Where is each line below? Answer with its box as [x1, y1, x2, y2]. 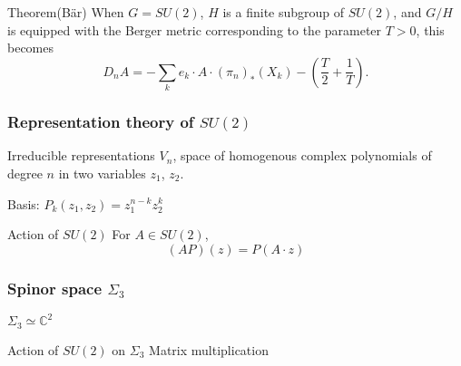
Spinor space [7, 276, 103, 299]
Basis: [7, 194, 40, 213]
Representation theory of [7, 111, 194, 133]
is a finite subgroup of [222, 3, 345, 21]
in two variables [58, 163, 146, 182]
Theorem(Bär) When [7, 3, 124, 21]
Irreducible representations [7, 146, 155, 165]
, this [416, 20, 445, 39]
